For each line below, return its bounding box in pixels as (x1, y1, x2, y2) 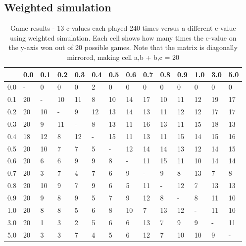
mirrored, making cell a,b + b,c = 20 (67, 51, 180, 62)
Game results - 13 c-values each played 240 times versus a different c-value (10, 23, 236, 33)
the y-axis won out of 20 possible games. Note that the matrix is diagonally (8, 42, 238, 52)
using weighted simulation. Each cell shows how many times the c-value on (9, 32, 237, 43)
